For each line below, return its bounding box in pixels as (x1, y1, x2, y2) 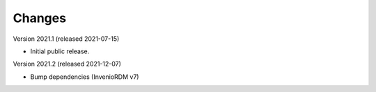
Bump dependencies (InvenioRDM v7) (30, 73, 139, 81)
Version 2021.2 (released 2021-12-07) (13, 59, 122, 68)
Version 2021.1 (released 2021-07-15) (13, 35, 120, 43)
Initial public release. (30, 47, 90, 55)
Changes (13, 10, 66, 26)
